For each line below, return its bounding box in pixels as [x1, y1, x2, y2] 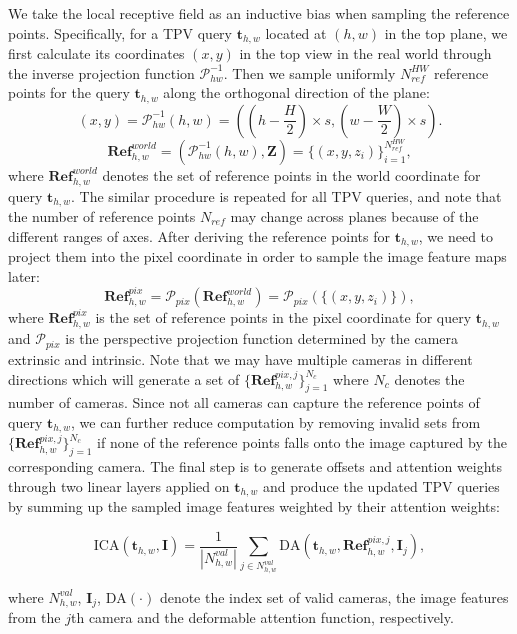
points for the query [8, 82, 130, 103]
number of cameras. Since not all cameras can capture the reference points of [8, 392, 480, 413]
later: [8, 265, 40, 286]
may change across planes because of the [230, 206, 479, 226]
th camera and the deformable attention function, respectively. [71, 607, 454, 628]
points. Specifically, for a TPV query [8, 22, 232, 43]
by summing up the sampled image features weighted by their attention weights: [8, 496, 500, 517]
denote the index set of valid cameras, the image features [159, 586, 509, 607]
